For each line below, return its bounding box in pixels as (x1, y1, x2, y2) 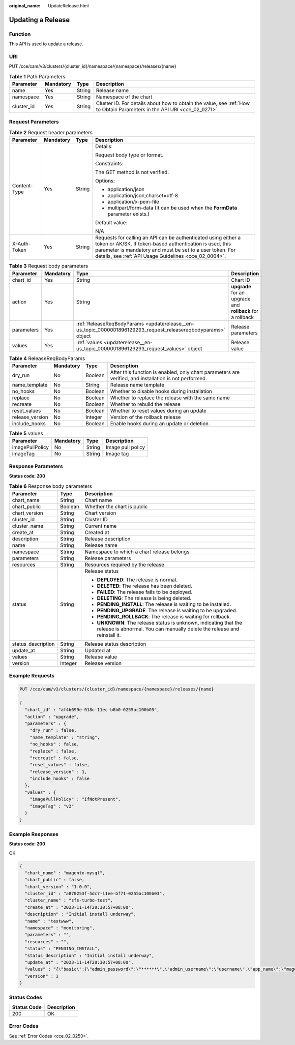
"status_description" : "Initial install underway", (25, 953, 154, 958)
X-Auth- (12, 240, 31, 247)
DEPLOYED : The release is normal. (97, 576, 177, 583)
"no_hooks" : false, (29, 742, 80, 747)
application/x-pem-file (107, 198, 159, 205)
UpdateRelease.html (48, 3, 89, 8)
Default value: (95, 219, 128, 226)
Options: (95, 178, 115, 184)
